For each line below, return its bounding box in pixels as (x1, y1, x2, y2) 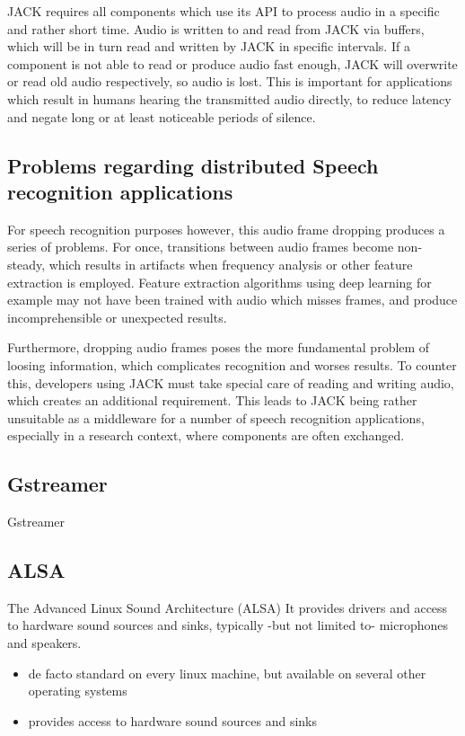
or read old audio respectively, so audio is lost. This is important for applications (7, 72, 452, 91)
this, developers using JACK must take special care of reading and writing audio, (7, 373, 454, 392)
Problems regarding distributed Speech (7, 151, 379, 179)
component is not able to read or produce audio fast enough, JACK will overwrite (7, 54, 458, 73)
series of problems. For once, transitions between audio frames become (7, 237, 394, 256)
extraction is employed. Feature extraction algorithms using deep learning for (7, 272, 432, 291)
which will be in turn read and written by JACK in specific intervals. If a (7, 37, 410, 56)
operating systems (28, 681, 127, 700)
